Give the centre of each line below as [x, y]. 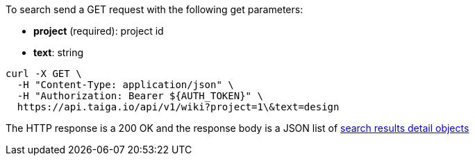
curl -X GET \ [44, 74]
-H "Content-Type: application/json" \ [125, 85]
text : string [59, 52]
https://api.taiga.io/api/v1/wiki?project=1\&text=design [178, 107]
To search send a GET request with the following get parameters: [155, 9]
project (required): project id [99, 31]
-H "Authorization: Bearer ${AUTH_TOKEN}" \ [140, 96]
